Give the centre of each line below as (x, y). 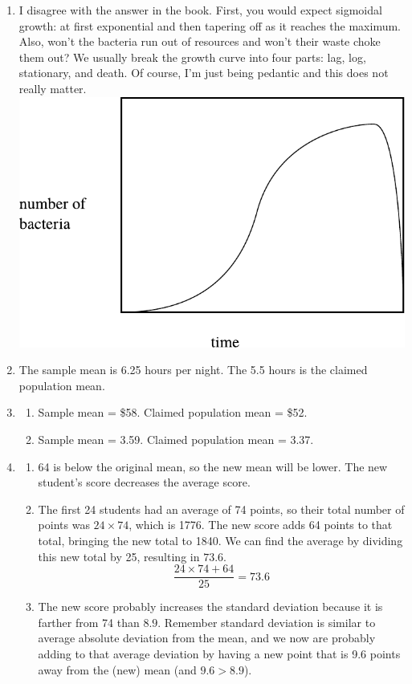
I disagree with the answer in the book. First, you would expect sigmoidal (200, 10)
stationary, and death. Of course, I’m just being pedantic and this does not (204, 73)
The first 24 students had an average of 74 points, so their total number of (221, 509)
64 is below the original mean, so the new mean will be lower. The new (213, 466)
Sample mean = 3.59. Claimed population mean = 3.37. (176, 440)
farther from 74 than (89, 622)
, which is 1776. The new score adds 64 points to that (261, 525)
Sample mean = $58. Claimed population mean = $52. (173, 412)
